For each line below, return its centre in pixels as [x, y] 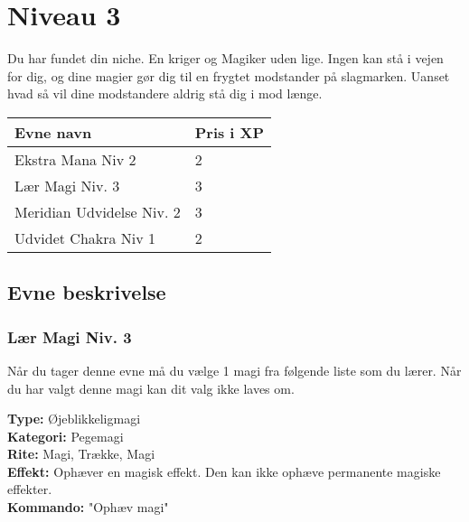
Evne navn [53, 132]
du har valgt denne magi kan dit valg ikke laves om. [151, 388]
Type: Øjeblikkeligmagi [74, 419]
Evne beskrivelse [87, 292]
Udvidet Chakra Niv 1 [85, 238]
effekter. [30, 489]
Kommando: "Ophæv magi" [88, 507]
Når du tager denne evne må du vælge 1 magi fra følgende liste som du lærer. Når [234, 370]
